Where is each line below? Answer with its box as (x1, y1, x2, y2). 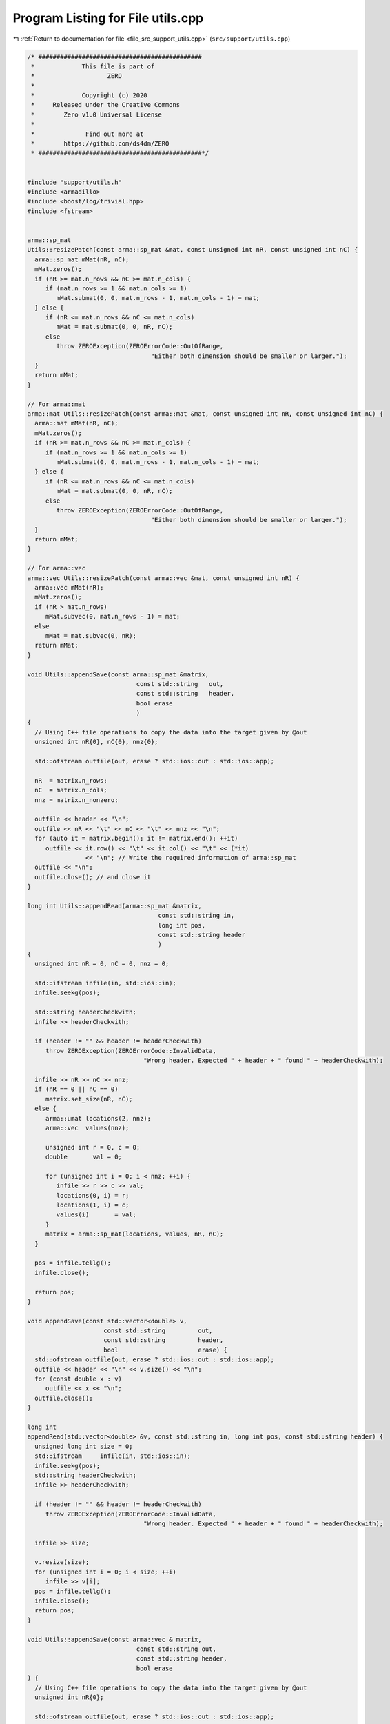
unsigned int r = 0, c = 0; (45, 1143, 141, 1151)
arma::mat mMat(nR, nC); (34, 419, 119, 428)
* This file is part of (31, 62, 155, 70)
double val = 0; (45, 1153, 122, 1161)
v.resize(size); (34, 1558, 90, 1566)
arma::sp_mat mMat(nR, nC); (34, 255, 130, 263)
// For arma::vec (27, 564, 86, 572)
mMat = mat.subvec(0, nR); (45, 632, 137, 639)
